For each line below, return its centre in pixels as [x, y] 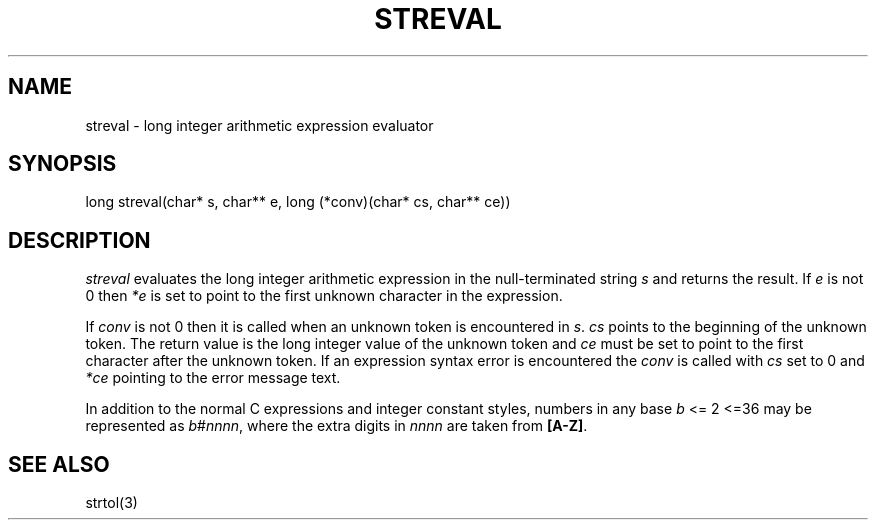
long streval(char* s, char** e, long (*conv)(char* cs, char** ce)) [298, 202]
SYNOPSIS [62, 164]
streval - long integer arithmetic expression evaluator [259, 125]
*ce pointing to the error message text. [213, 378]
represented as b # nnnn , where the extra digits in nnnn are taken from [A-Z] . [336, 426]
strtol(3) [111, 503]
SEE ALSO [59, 464]
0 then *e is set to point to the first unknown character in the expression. [324, 296]
